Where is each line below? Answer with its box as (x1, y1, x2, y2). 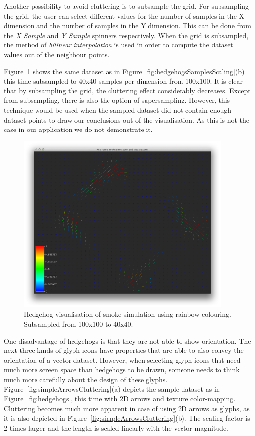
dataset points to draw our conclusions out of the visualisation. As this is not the (4, 114, 249, 125)
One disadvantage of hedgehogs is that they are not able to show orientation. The (4, 335, 251, 346)
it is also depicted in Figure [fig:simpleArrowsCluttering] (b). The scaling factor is (4, 413, 250, 423)
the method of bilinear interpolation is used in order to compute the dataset (4, 40, 233, 50)
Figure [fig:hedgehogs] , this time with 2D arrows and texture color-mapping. (4, 393, 236, 404)
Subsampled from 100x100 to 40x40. (24, 318, 133, 329)
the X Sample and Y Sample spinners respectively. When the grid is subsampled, (4, 30, 249, 40)
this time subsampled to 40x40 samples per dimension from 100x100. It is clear (4, 76, 243, 86)
